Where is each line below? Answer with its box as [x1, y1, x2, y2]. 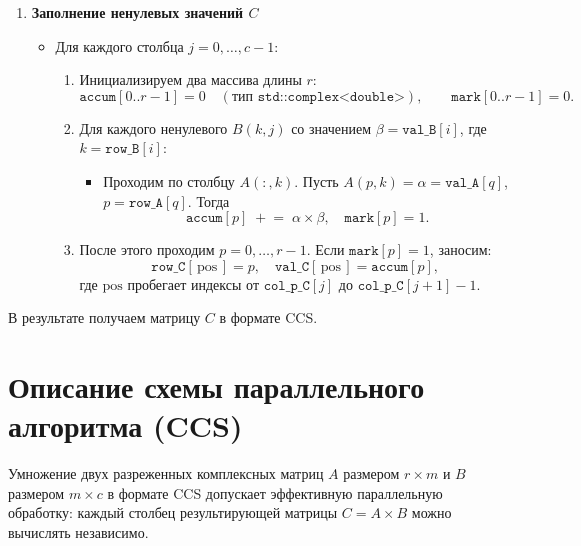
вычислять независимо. [8, 522, 149, 543]
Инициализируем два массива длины [79, 69, 302, 90]
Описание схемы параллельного [8, 366, 425, 407]
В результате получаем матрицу [8, 307, 201, 328]
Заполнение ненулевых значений [31, 2, 244, 22]
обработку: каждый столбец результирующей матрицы [8, 502, 338, 523]
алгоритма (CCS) [8, 405, 243, 446]
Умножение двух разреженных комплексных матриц [8, 463, 324, 484]
